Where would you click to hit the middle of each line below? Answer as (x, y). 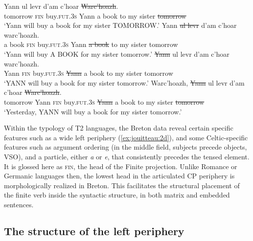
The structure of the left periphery (94, 230)
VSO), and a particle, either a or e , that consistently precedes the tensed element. (127, 156)
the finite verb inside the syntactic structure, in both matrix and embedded (117, 195)
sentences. (19, 204)
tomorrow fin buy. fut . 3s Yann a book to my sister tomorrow (95, 15)
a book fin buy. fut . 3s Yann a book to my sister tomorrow (91, 44)
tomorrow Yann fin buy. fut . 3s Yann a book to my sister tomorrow (104, 101)
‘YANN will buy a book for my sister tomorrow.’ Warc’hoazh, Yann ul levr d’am (124, 82)
